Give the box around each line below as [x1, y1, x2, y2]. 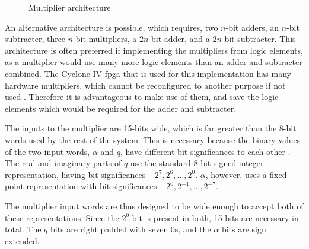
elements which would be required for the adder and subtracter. [5, 102, 237, 114]
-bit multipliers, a [73, 33, 137, 45]
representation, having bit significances [5, 168, 146, 180]
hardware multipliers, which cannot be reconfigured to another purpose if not [5, 79, 286, 91]
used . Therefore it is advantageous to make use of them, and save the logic [5, 90, 279, 103]
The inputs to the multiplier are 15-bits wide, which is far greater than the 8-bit [5, 122, 297, 134]
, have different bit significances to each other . [120, 145, 291, 157]
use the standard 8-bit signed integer [130, 157, 264, 169]
